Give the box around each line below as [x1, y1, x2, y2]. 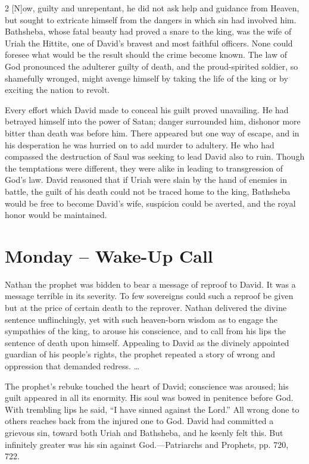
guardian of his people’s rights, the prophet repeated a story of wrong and [5, 348, 276, 360]
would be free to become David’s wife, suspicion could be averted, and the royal [5, 197, 296, 209]
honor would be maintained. [5, 208, 107, 221]
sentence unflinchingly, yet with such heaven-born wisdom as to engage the [5, 313, 278, 325]
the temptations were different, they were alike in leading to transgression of [5, 161, 283, 174]
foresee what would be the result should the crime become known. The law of [5, 48, 287, 61]
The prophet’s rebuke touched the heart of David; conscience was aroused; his [5, 379, 289, 392]
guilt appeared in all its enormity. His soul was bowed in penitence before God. [5, 391, 294, 404]
